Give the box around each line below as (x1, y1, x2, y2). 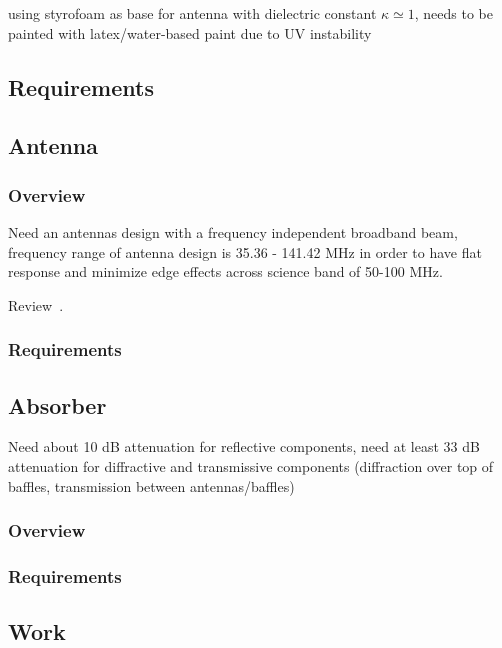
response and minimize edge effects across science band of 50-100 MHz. (8, 261, 443, 282)
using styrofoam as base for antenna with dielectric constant (8, 3, 377, 23)
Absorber (8, 389, 107, 420)
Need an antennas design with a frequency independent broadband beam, (8, 221, 458, 242)
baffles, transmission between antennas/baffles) (8, 475, 295, 496)
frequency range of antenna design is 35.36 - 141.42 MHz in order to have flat (8, 241, 482, 262)
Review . (8, 294, 64, 315)
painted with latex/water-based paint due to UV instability (8, 22, 372, 43)
